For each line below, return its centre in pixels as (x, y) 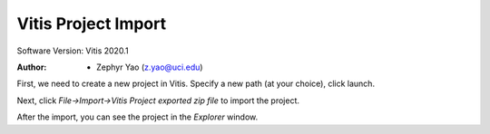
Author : (32, 67)
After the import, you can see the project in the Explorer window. (137, 117)
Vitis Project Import (92, 24)
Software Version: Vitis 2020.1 (73, 51)
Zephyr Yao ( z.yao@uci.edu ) (150, 67)
